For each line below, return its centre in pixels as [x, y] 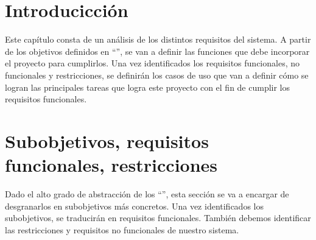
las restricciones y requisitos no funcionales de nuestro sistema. [122, 229]
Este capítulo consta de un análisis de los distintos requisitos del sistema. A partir [158, 39]
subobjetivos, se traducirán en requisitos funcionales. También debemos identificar [158, 218]
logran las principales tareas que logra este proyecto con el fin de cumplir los [148, 87]
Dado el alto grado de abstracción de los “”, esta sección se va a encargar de [147, 194]
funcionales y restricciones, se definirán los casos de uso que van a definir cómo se [157, 75]
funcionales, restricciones [111, 165]
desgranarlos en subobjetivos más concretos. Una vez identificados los [134, 206]
